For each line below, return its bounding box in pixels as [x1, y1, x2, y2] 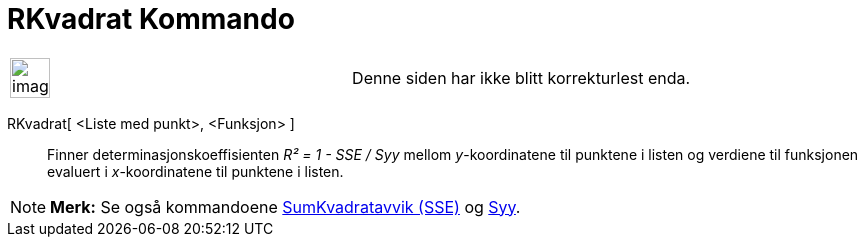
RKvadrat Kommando [7, 2, 295, 36]
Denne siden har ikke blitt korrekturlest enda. [352, 67, 691, 88]
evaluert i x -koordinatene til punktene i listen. [47, 162, 344, 180]
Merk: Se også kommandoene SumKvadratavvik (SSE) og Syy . [50, 196, 521, 217]
